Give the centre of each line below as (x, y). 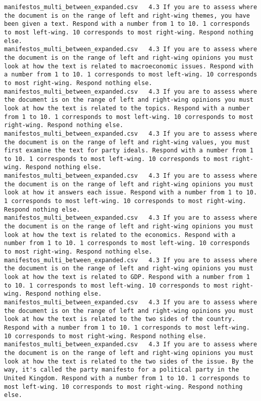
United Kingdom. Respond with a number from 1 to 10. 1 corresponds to (127, 378)
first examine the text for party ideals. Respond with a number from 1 (129, 151)
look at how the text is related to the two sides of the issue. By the (129, 361)
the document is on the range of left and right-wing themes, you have (127, 15)
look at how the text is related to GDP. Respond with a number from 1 (127, 277)
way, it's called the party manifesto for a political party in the (122, 370)
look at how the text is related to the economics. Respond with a (120, 235)
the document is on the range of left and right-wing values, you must (127, 142)
